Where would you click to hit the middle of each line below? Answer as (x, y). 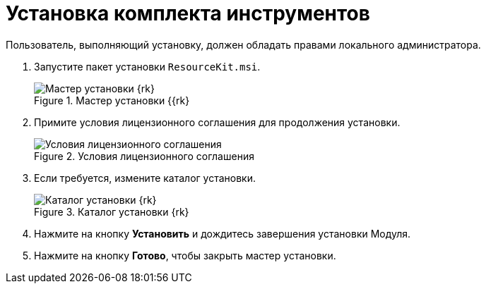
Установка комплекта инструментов (188, 13)
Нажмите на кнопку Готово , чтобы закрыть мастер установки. (185, 255)
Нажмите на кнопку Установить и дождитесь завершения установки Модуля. (223, 233)
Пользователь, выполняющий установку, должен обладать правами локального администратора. (243, 44)
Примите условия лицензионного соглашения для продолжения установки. (217, 122)
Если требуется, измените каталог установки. (145, 178)
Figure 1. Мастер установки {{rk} (112, 100)
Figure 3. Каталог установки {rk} (112, 211)
